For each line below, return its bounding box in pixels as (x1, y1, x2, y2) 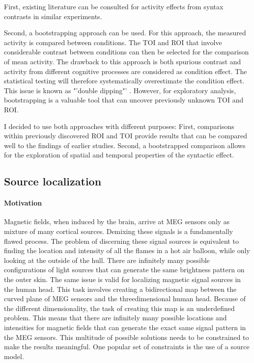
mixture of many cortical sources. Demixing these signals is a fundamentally (4, 226, 233, 236)
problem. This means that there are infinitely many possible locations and (4, 312, 227, 323)
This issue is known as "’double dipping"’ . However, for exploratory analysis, (4, 85, 236, 95)
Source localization (4, 174, 102, 189)
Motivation (4, 198, 42, 208)
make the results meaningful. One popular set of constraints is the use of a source (4, 341, 250, 352)
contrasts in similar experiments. (4, 11, 102, 21)
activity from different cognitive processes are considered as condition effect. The (4, 66, 247, 76)
